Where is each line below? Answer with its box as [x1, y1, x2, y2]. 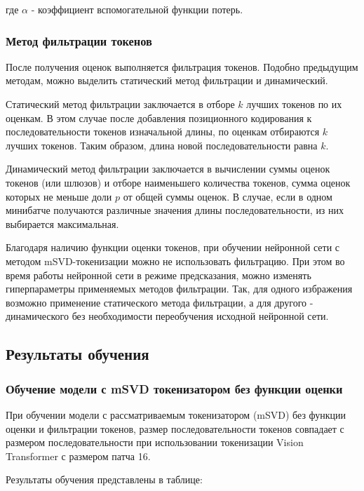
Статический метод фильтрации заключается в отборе [6, 97, 235, 111]
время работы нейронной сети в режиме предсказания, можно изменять [6, 267, 311, 282]
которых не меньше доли [6, 189, 112, 203]
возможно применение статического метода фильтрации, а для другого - [6, 295, 314, 309]
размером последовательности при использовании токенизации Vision [6, 435, 304, 450]
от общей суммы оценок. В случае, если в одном [123, 189, 332, 203]
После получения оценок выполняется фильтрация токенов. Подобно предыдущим [6, 59, 358, 74]
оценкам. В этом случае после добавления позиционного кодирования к [6, 110, 312, 125]
